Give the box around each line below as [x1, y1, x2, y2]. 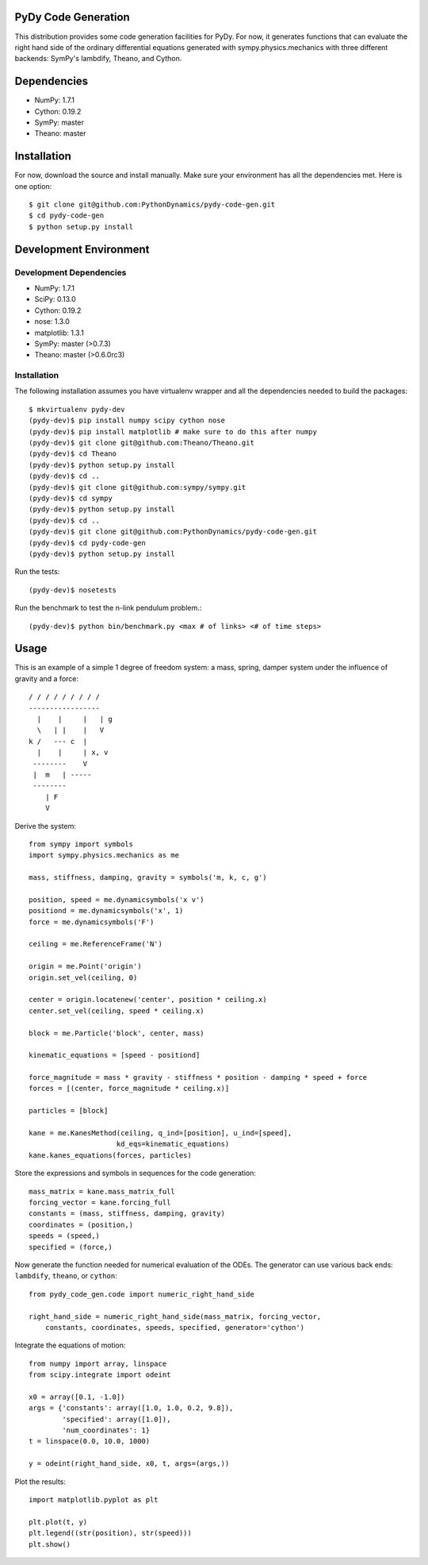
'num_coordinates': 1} [62, 1426, 151, 1435]
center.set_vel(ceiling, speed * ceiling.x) [29, 1006, 205, 1016]
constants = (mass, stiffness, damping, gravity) [29, 1209, 226, 1218]
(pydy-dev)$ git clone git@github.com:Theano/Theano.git [29, 438, 255, 448]
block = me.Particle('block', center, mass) [29, 1028, 205, 1038]
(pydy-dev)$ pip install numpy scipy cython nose [29, 416, 226, 425]
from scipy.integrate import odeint [29, 1370, 171, 1379]
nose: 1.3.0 [34, 317, 71, 326]
